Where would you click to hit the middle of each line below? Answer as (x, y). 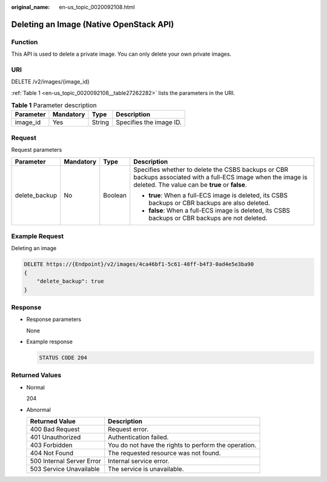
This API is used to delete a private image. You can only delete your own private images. (121, 54)
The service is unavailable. (146, 469)
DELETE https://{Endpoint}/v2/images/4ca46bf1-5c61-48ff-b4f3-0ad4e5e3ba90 (139, 264)
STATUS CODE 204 (63, 358)
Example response (49, 342)
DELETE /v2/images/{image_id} (51, 82)
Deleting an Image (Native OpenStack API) (93, 24)
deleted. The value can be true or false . (190, 185)
